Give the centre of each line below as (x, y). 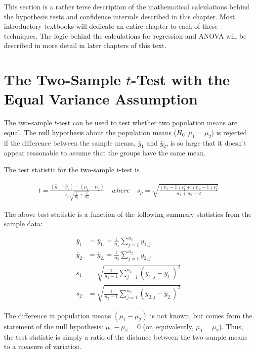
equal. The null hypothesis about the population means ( (90, 132)
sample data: (23, 224)
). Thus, (231, 326)
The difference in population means (58, 315)
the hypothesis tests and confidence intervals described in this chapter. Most (120, 16)
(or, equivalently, (168, 326)
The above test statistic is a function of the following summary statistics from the (128, 214)
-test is (129, 170)
